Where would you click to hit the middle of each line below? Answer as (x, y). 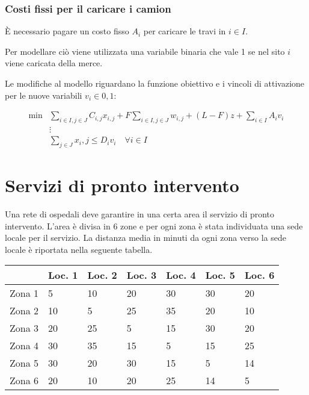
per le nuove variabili (44, 95)
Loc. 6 (260, 275)
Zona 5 (24, 363)
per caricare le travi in (185, 31)
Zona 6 (24, 381)
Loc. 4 (181, 275)
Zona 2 (24, 311)
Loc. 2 (102, 275)
